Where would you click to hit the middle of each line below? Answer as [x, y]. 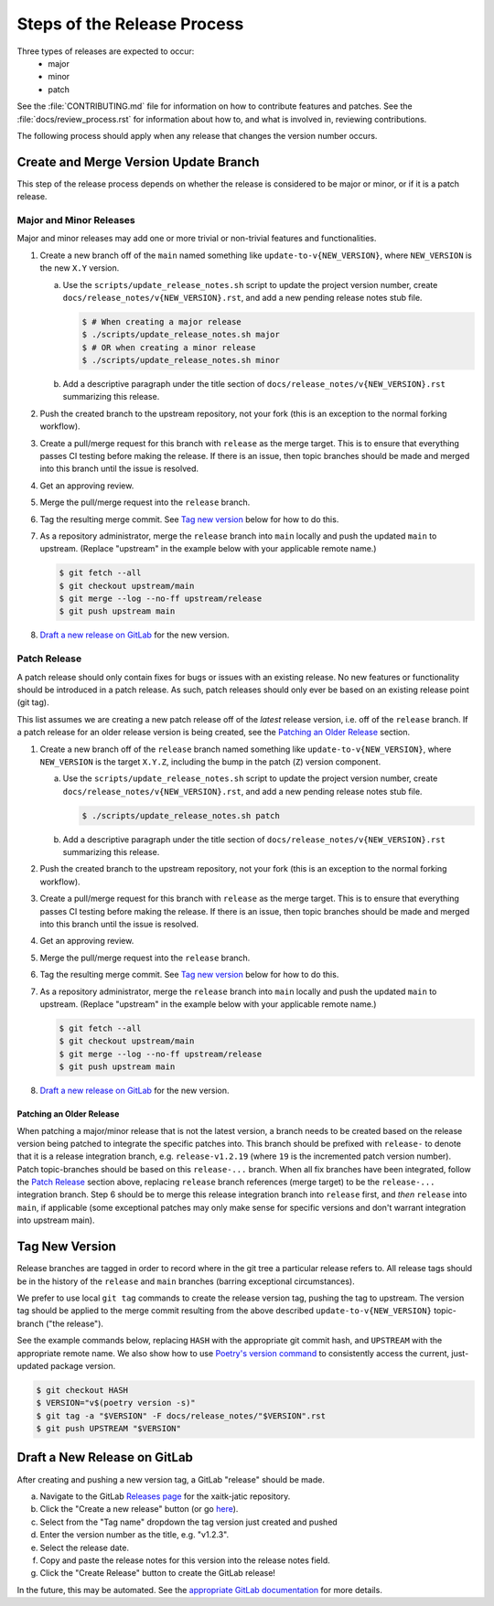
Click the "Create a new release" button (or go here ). [139, 1509]
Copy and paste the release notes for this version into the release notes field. [185, 1560]
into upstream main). [56, 1220]
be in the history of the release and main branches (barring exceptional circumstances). [186, 1281]
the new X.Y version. [80, 268]
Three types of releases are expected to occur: [106, 51]
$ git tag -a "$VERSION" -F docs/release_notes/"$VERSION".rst [181, 1416]
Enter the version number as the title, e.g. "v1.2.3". [134, 1535]
